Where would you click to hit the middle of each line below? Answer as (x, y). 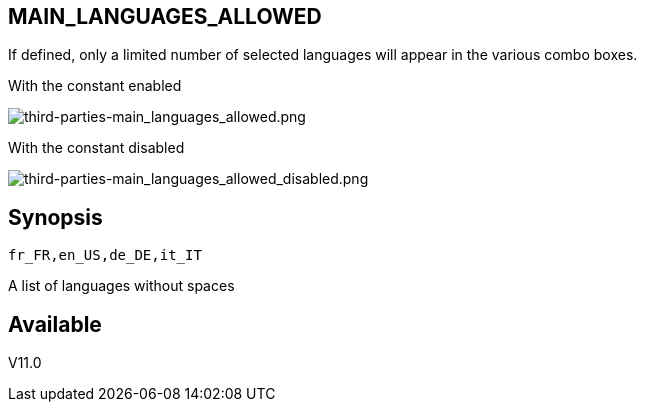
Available (55, 324)
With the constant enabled (95, 86)
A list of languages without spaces (121, 286)
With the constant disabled (96, 148)
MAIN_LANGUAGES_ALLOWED (165, 16)
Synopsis (55, 217)
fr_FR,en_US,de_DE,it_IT (105, 255)
